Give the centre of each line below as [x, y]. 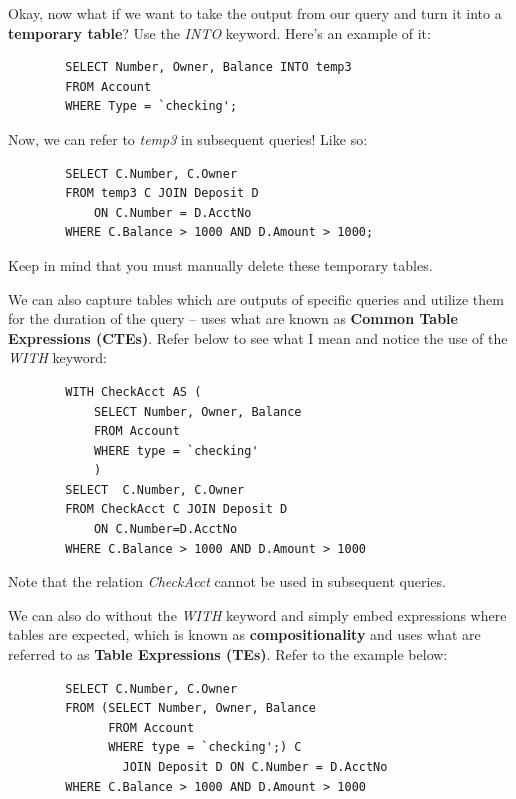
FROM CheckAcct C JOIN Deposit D [176, 509]
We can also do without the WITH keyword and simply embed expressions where [257, 614]
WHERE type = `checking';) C [205, 747]
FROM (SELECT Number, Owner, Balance [190, 708]
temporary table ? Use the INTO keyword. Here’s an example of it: [219, 32]
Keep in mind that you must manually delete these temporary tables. [220, 264]
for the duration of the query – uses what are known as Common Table [233, 318]
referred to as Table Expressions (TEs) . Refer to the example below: [228, 654]
